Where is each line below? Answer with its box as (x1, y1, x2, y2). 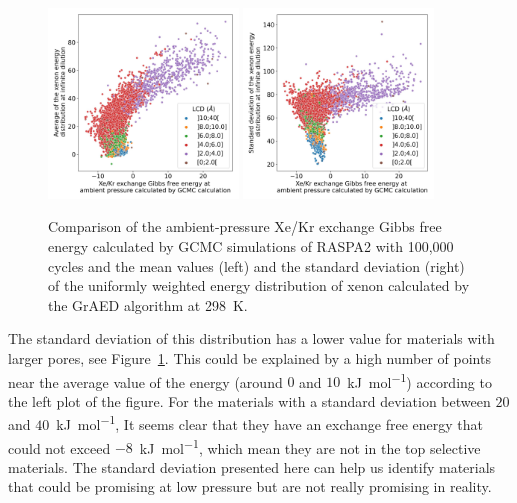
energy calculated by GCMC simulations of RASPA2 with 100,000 (48, 235, 454, 256)
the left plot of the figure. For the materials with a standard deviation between (8, 390, 491, 411)
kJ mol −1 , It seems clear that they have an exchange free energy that (56, 411, 484, 435)
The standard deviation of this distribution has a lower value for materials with (8, 328, 495, 349)
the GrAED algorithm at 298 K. (48, 294, 248, 315)
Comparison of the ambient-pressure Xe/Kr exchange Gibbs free (48, 216, 442, 237)
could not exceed (8, 437, 111, 458)
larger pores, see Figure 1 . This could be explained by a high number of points (8, 347, 491, 368)
